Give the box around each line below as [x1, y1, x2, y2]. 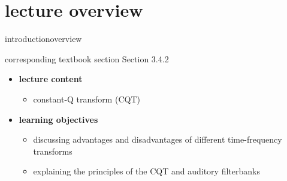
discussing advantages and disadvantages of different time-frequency [33, 133, 282, 146]
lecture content [19, 73, 83, 85]
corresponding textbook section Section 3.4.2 [5, 52, 169, 65]
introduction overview [5, 32, 82, 45]
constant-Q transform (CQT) [33, 92, 140, 105]
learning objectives [19, 113, 98, 125]
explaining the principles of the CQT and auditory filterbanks [33, 165, 260, 177]
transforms [33, 144, 72, 157]
